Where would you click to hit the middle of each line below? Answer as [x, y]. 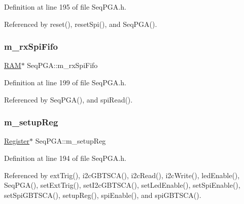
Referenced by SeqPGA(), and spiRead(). [68, 99]
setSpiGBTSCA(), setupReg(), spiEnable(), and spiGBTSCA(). [103, 195]
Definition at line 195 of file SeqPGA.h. [65, 7]
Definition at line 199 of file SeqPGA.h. [65, 82]
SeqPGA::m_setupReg [71, 141]
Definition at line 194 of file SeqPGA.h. [65, 158]
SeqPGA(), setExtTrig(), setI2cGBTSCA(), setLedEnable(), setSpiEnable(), [122, 185]
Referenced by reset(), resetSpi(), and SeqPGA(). [81, 24]
